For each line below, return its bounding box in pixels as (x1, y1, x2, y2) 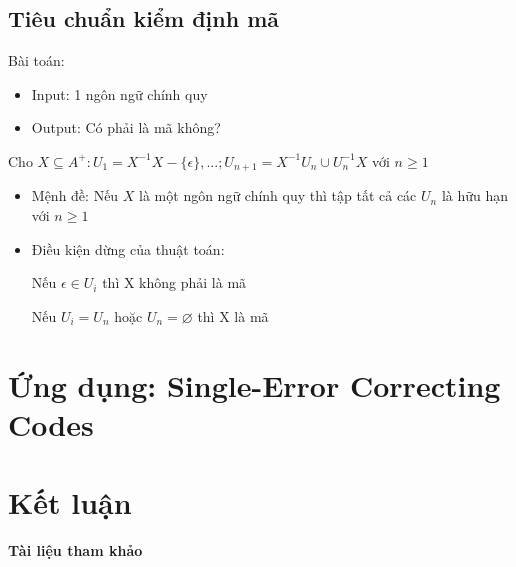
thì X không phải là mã (102, 272, 247, 293)
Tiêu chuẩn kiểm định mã (8, 3, 279, 34)
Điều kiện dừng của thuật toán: (31, 238, 225, 259)
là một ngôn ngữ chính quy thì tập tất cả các (139, 185, 417, 206)
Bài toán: (8, 50, 65, 71)
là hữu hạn (441, 185, 509, 206)
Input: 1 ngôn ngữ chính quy (31, 83, 208, 104)
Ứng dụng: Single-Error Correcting (8, 364, 501, 405)
